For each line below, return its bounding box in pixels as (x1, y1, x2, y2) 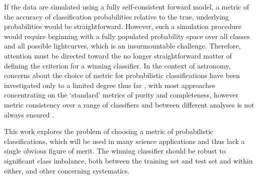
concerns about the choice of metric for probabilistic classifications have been (4, 70, 240, 80)
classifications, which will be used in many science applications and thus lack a (4, 135, 245, 146)
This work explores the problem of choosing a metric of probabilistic (4, 126, 213, 136)
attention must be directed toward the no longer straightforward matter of (4, 50, 232, 60)
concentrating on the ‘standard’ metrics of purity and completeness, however (4, 89, 238, 100)
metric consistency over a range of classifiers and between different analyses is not (4, 99, 254, 109)
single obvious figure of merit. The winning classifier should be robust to (4, 145, 226, 156)
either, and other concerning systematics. (4, 165, 130, 175)
